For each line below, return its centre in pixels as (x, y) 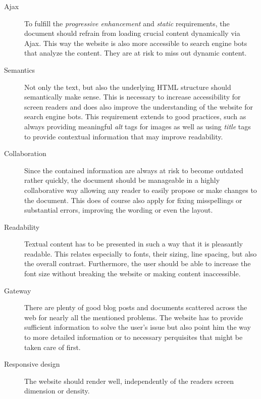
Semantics (20, 69)
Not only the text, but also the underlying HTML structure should (128, 87)
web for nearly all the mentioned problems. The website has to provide (134, 317)
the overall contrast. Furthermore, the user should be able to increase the (138, 263)
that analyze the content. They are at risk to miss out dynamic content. (136, 53)
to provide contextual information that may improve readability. (124, 136)
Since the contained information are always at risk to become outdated (134, 170)
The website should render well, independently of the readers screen (129, 381)
